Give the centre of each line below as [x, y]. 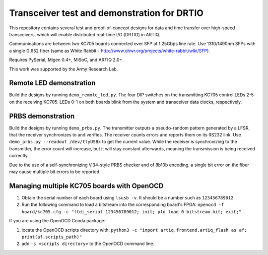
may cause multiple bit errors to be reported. [55, 172]
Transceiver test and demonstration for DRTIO [106, 13]
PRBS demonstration [42, 116]
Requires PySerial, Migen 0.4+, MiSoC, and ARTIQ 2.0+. [67, 60]
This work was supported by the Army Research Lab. [64, 69]
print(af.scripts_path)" [52, 237]
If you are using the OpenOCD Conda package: [57, 221]
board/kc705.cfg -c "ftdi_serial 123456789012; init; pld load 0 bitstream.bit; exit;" [132, 212]
